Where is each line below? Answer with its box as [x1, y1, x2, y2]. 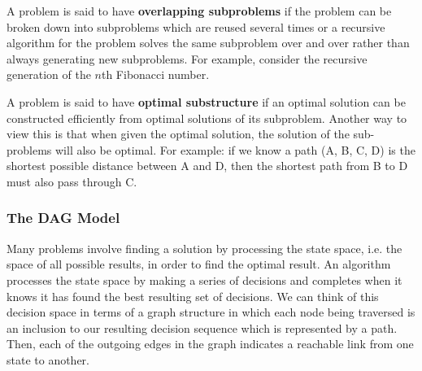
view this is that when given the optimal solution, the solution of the [7, 125, 350, 142]
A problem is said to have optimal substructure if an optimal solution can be [7, 93, 406, 110]
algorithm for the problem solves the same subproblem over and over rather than [7, 34, 410, 51]
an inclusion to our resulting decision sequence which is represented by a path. [7, 319, 398, 336]
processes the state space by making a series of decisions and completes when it [7, 271, 402, 288]
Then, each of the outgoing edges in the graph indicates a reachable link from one [7, 335, 414, 352]
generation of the [7, 66, 91, 83]
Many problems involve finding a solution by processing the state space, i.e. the [7, 239, 402, 256]
